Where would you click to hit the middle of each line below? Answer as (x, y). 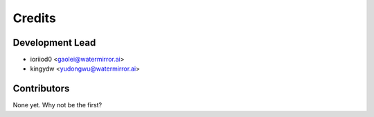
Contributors (41, 89)
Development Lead (54, 43)
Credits (35, 18)
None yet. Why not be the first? (57, 105)
